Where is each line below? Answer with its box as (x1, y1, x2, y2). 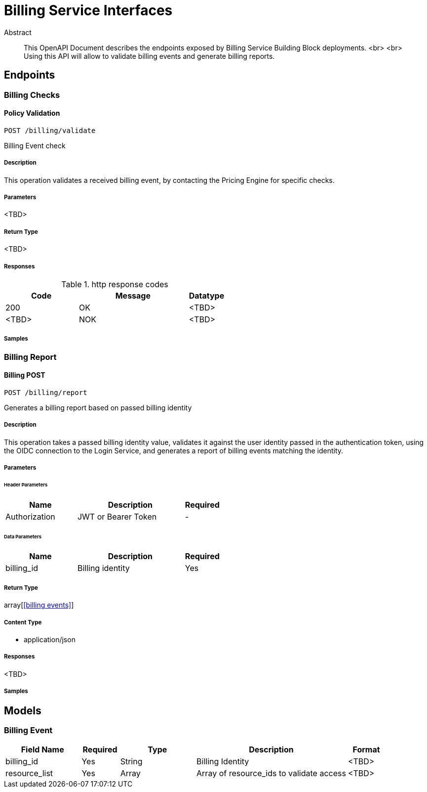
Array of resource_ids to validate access (196, 768, 346, 779)
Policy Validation (4, 109, 60, 118)
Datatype (189, 290, 225, 301)
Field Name (21, 745, 64, 755)
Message (115, 290, 151, 301)
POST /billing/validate (4, 126, 96, 134)
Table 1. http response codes (61, 279, 168, 289)
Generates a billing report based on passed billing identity (4, 403, 192, 412)
